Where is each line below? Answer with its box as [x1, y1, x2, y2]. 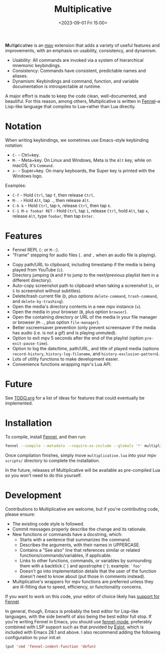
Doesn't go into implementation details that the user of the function [19, 568, 157, 574]
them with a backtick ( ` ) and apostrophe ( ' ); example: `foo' [19, 563, 142, 569]
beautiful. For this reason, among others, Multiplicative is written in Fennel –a [5, 98, 161, 104]
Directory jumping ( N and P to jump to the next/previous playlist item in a [12, 272, 159, 278]
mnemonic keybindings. [12, 62, 61, 68]
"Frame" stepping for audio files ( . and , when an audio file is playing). [12, 252, 157, 258]
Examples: [5, 182, 26, 188]
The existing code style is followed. [12, 521, 84, 527]
